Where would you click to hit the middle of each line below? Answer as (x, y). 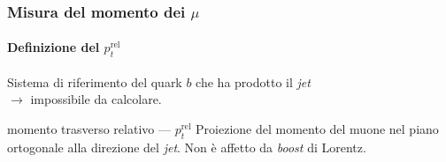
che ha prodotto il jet (253, 81)
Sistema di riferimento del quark (95, 81)
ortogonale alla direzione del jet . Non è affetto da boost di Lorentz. (187, 147)
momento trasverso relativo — (89, 129)
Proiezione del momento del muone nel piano (317, 129)
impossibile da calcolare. (96, 99)
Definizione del (54, 47)
